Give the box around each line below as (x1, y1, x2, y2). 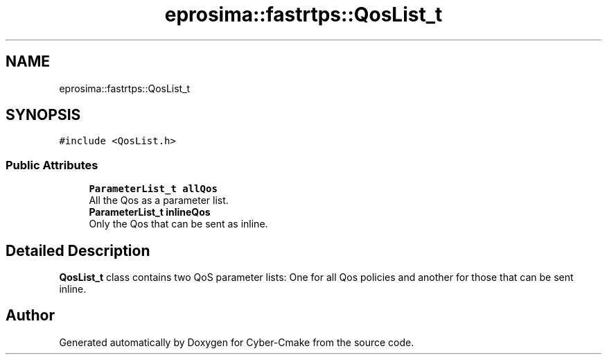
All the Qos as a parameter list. (89, 194, 229, 207)
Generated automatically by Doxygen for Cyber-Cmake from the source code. (59, 336, 414, 348)
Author (6, 307, 55, 325)
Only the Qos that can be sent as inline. (89, 218, 268, 230)
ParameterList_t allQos (89, 183, 218, 195)
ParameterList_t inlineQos (89, 206, 211, 218)
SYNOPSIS (6, 106, 81, 124)
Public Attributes (6, 157, 98, 172)
